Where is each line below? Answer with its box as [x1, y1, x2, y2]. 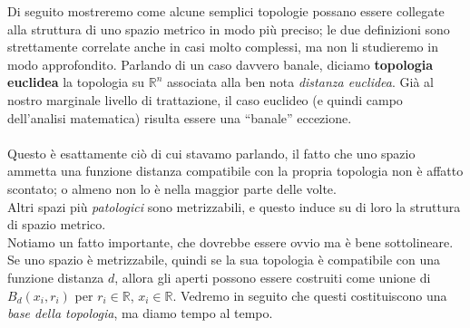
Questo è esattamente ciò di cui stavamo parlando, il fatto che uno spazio [7, 143, 416, 162]
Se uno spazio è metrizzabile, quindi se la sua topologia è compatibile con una [7, 250, 441, 269]
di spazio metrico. [7, 215, 106, 234]
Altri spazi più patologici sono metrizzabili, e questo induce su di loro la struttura [7, 197, 461, 216]
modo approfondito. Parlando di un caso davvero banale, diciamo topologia [7, 54, 434, 73]
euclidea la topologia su [7, 72, 145, 92]
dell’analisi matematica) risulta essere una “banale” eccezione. [7, 108, 352, 127]
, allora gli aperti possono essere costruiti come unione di [114, 267, 431, 286]
